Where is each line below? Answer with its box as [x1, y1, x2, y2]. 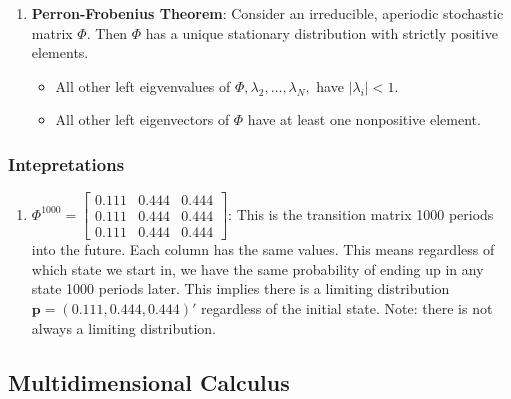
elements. [31, 42, 89, 63]
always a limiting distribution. [31, 317, 216, 338]
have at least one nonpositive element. [247, 109, 481, 130]
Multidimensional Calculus [8, 366, 290, 397]
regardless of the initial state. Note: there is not [201, 298, 493, 319]
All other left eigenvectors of [55, 109, 230, 130]
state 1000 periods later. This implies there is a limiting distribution [31, 278, 450, 299]
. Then [86, 22, 128, 43]
